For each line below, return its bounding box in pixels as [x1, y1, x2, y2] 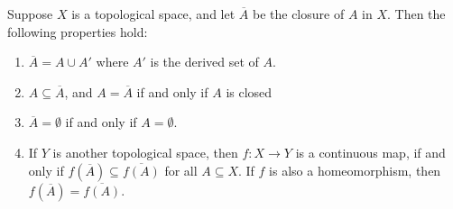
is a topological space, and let [71, 5, 236, 23]
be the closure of [252, 5, 345, 23]
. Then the [386, 5, 446, 23]
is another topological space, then [52, 142, 238, 161]
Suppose [7, 5, 53, 23]
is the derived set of [150, 52, 259, 71]
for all [164, 160, 198, 179]
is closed [226, 82, 273, 101]
